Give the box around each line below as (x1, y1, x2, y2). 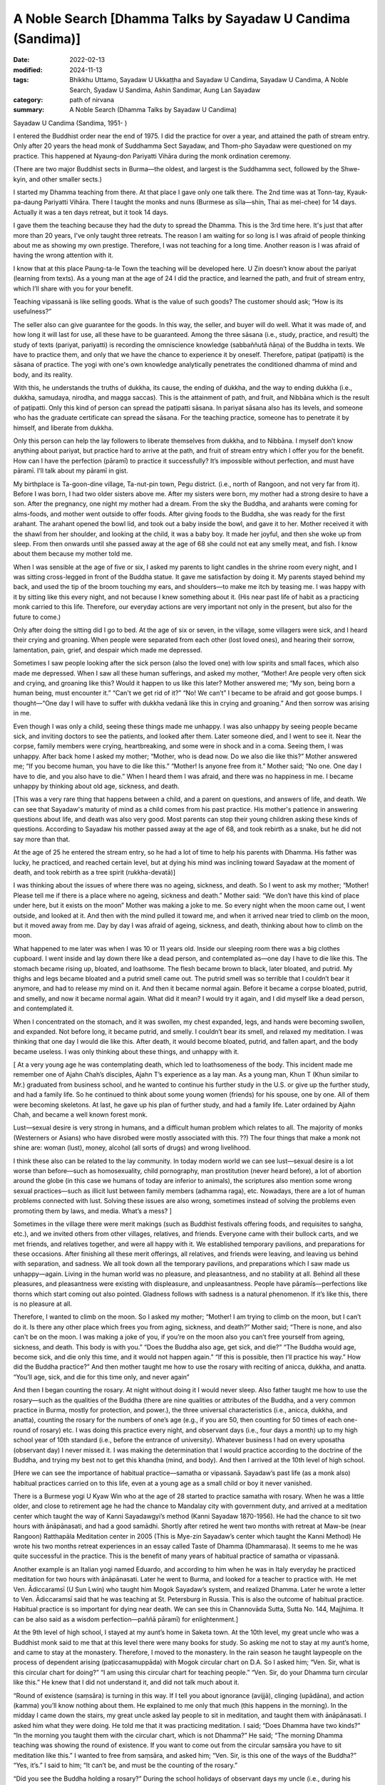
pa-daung (13, 198, 43, 206)
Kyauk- (346, 188, 369, 196)
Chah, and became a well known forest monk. (13, 1110, 148, 1119)
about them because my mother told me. (13, 550, 133, 558)
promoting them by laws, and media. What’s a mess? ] (13, 1207, 173, 1215)
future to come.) (13, 613, 61, 621)
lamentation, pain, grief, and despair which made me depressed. (13, 645, 202, 654)
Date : (13, 56, 30, 64)
